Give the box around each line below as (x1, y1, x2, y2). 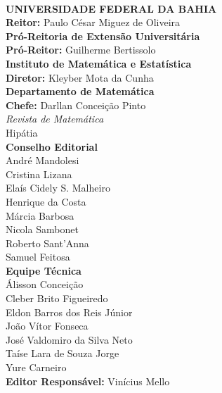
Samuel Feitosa (6, 249, 70, 264)
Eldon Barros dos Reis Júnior (6, 304, 133, 319)
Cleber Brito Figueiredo (6, 291, 108, 306)
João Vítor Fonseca (6, 318, 89, 333)
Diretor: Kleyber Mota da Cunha (6, 70, 154, 85)
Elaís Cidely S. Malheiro (6, 180, 110, 195)
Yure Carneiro (6, 360, 67, 375)
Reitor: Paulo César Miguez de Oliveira (6, 15, 181, 30)
